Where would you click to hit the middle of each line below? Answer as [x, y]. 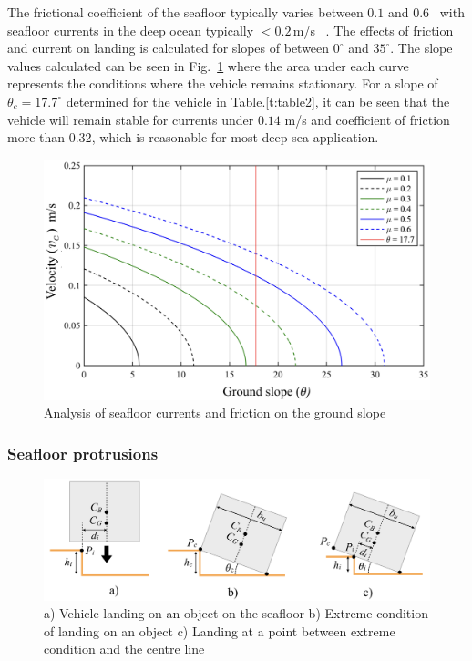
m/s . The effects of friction [373, 30]
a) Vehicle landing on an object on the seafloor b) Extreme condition [236, 613]
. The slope [421, 48]
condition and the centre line [124, 649]
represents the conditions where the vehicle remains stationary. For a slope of [223, 83]
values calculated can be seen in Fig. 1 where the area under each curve [208, 65]
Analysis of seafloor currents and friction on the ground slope [215, 413]
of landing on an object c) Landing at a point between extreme [220, 630]
